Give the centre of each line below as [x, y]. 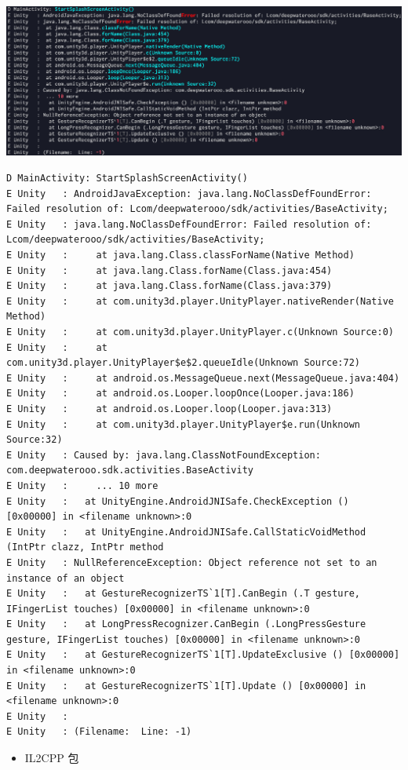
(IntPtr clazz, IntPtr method [85, 547]
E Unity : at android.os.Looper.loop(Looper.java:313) [169, 409]
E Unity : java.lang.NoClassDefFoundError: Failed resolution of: [189, 224]
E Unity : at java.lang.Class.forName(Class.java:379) [169, 286]
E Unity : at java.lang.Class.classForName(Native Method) [180, 255]
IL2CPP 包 [52, 758]
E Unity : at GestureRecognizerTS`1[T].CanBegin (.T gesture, [184, 594]
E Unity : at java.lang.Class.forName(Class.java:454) [169, 270]
